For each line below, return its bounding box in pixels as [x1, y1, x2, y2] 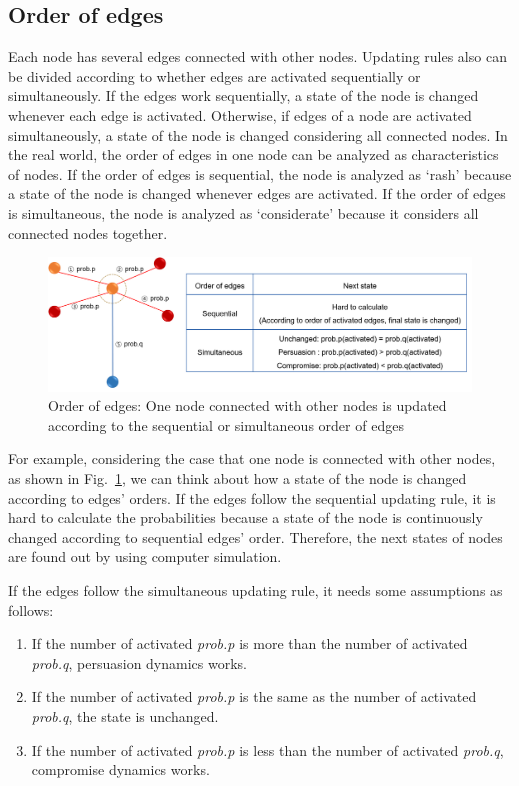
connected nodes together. [8, 222, 168, 243]
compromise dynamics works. [31, 759, 210, 780]
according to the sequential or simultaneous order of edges [48, 414, 404, 435]
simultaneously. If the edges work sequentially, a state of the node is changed [8, 85, 479, 106]
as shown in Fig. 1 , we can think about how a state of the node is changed [8, 468, 467, 489]
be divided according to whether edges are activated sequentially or [8, 65, 421, 86]
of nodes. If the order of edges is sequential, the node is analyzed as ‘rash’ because [8, 163, 512, 184]
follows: [8, 599, 54, 620]
